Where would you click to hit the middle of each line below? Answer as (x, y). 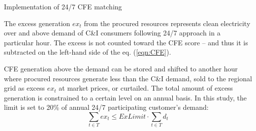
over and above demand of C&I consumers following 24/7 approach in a (112, 33)
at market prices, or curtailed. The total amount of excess (146, 88)
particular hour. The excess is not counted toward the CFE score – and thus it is (126, 42)
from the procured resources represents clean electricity (167, 23)
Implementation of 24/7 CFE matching (63, 6)
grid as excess (25, 88)
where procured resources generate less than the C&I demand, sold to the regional (128, 78)
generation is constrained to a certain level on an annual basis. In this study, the (125, 97)
